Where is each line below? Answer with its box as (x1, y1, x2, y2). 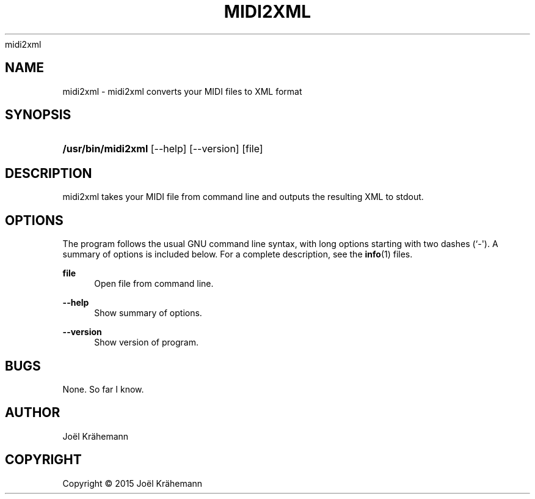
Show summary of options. (94, 308, 202, 319)
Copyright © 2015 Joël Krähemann (62, 478, 203, 489)
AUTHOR (5, 405, 60, 421)
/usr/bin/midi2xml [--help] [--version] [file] (62, 142, 263, 155)
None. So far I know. (62, 383, 144, 394)
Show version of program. (94, 337, 198, 348)
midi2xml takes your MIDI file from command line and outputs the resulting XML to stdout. (62, 191, 424, 202)
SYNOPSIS (5, 107, 71, 123)
